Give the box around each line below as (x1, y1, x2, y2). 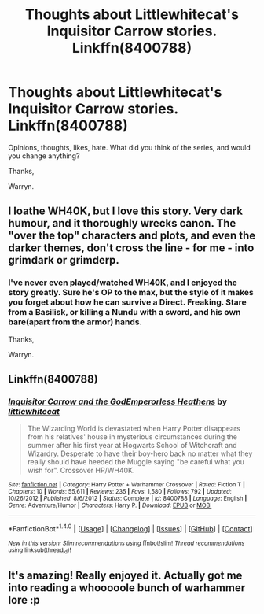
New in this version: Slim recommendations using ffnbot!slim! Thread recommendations (8, 539, 245, 547)
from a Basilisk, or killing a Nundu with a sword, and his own (8, 307, 241, 318)
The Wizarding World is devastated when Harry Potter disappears (27, 424, 241, 434)
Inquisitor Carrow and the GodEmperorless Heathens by (8, 396, 228, 407)
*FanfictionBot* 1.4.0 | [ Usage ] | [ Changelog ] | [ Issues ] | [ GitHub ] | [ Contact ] (8, 523, 253, 533)
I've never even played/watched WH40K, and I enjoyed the (8, 277, 238, 288)
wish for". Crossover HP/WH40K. (27, 466, 135, 475)
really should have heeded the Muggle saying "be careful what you (27, 457, 245, 467)
